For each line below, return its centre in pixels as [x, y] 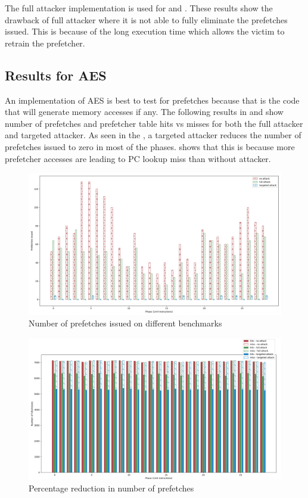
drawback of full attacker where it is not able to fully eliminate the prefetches [146, 19]
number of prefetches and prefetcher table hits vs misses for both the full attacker [154, 123]
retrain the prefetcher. [45, 43]
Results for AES [56, 75]
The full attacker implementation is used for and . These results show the [139, 8]
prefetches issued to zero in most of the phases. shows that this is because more [150, 146]
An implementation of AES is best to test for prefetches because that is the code [152, 100]
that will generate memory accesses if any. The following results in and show [144, 112]
